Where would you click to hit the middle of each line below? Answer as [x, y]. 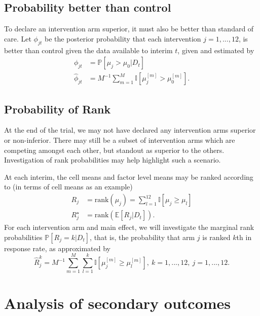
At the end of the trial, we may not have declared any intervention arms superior [130, 130]
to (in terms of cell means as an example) [68, 187]
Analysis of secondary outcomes [118, 303]
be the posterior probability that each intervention [123, 38]
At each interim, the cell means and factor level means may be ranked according [129, 176]
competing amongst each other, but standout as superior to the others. [114, 150]
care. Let [18, 38]
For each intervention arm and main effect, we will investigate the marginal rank [129, 227]
